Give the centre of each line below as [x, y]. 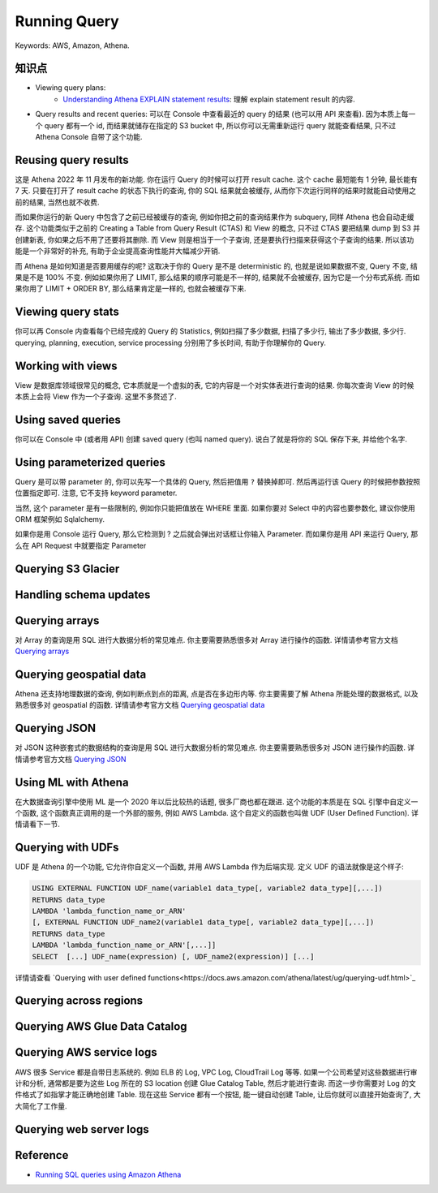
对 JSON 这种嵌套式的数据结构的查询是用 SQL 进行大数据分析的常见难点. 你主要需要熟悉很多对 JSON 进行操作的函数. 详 [215, 747]
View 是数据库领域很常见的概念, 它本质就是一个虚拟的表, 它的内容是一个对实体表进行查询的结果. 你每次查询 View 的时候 [215, 385]
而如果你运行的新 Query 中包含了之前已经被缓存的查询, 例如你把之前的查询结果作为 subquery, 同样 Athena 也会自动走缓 [215, 217]
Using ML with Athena [72, 782]
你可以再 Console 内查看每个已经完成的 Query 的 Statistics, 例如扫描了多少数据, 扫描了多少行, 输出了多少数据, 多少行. [210, 331]
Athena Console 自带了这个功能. [89, 137]
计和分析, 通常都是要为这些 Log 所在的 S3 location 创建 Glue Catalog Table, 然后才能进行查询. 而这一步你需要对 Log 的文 [216, 1083]
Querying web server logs [82, 1129]
